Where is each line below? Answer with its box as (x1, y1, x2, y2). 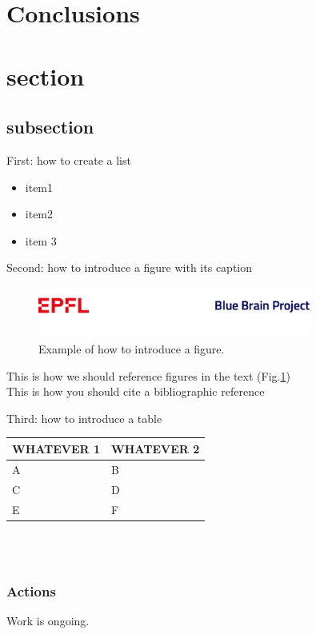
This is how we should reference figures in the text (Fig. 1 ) (6, 367, 290, 384)
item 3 (25, 232, 57, 249)
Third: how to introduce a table (6, 409, 162, 426)
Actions (6, 580, 56, 600)
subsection (6, 114, 94, 139)
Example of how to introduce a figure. (38, 341, 225, 357)
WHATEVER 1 (12, 440, 101, 457)
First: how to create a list (6, 151, 131, 168)
